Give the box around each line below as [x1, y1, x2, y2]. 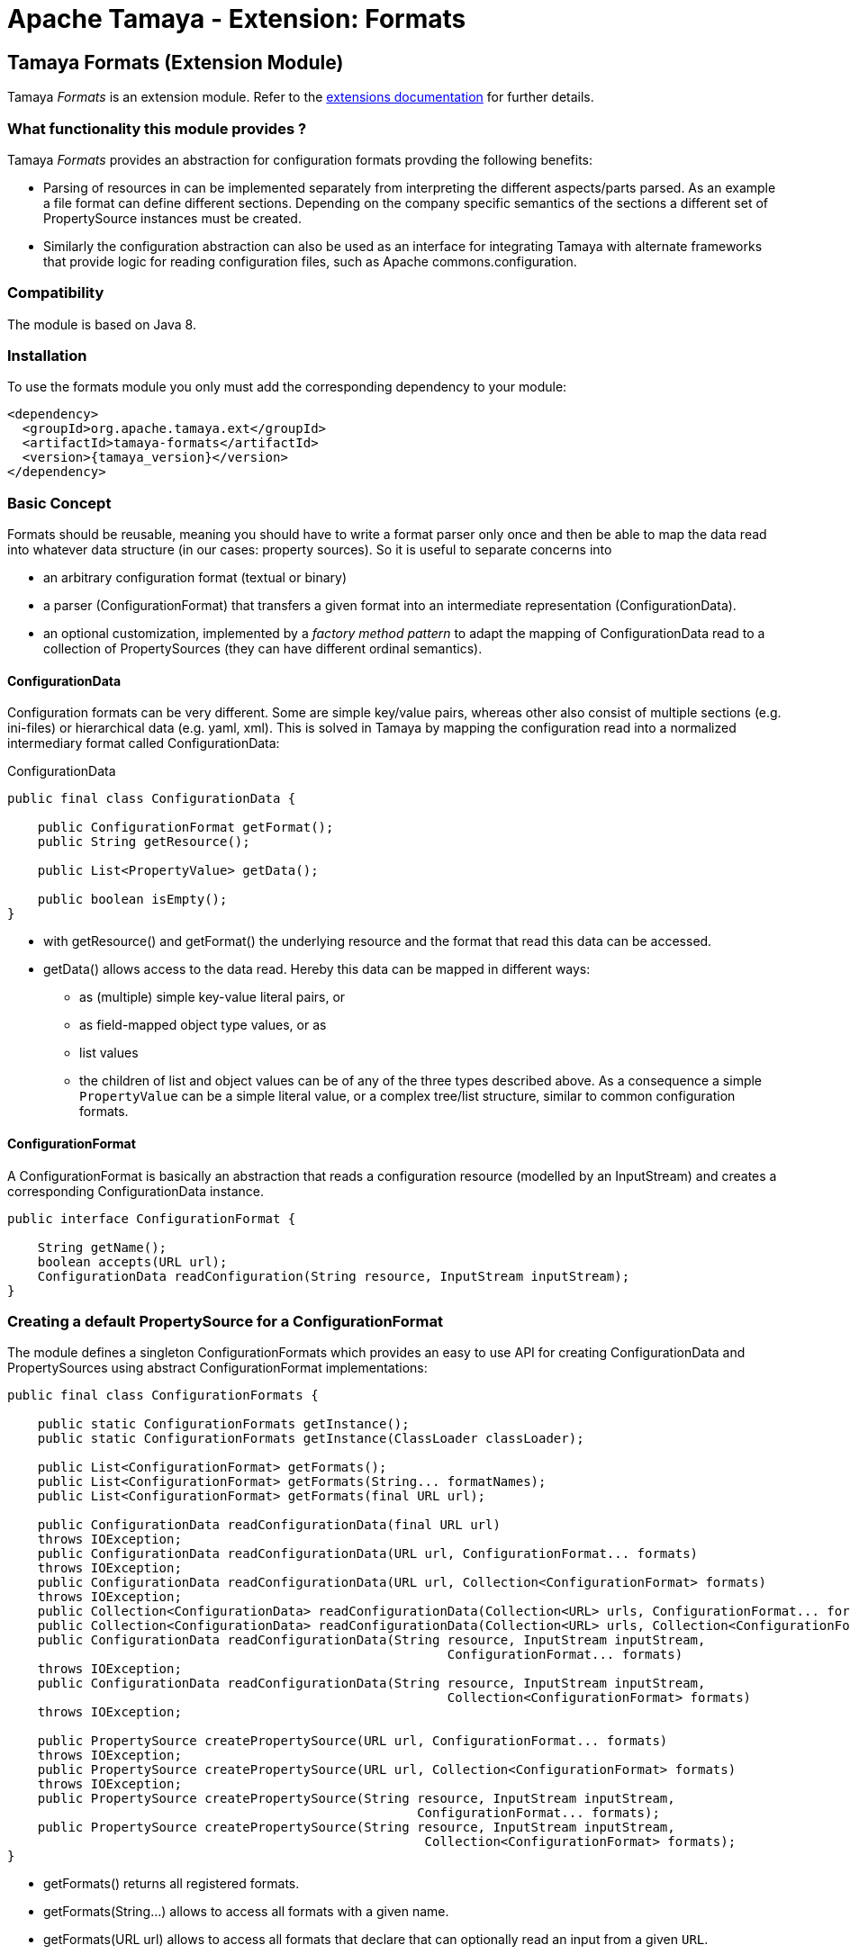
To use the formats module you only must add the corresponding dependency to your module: [7, 379, 567, 395]
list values [79, 1045, 139, 1061]
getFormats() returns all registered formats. [43, 1876, 300, 1892]
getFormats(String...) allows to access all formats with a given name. [43, 1904, 449, 1920]
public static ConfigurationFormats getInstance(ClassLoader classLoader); [37, 1431, 584, 1446]
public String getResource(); [37, 834, 250, 850]
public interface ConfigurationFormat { [7, 1211, 296, 1226]
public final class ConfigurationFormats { [7, 1388, 319, 1403]
